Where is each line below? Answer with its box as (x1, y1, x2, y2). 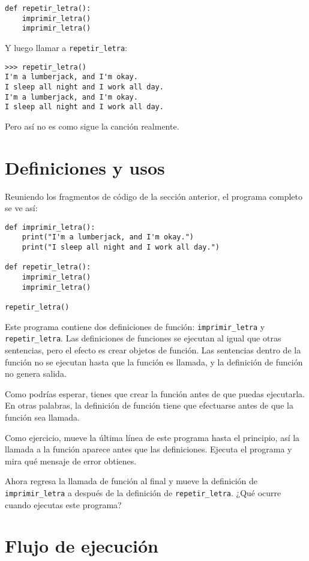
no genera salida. (5, 367, 67, 380)
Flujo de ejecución (5, 533, 158, 558)
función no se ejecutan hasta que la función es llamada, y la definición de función (5, 355, 303, 368)
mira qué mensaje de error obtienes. (5, 454, 137, 467)
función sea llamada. (5, 411, 80, 423)
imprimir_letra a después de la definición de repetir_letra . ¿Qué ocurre (5, 486, 281, 499)
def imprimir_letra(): (5, 223, 95, 232)
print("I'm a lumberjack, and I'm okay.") (22, 233, 194, 242)
